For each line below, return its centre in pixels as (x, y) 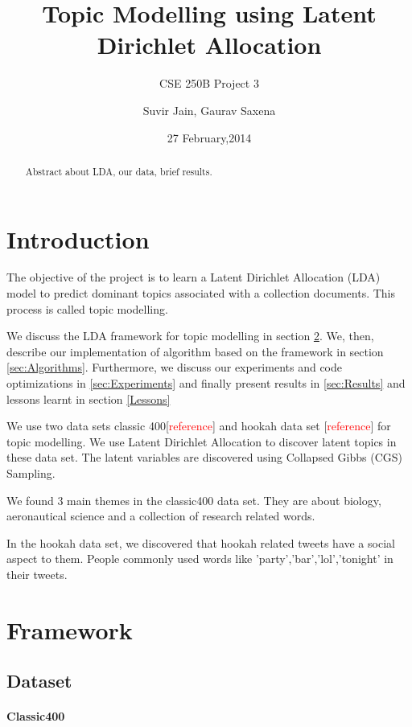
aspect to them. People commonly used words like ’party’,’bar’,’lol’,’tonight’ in (200, 559)
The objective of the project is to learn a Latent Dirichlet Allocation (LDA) (194, 277)
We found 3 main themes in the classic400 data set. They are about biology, (194, 500)
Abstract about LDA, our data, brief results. (119, 171)
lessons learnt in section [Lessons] (89, 398)
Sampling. (31, 473)
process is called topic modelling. (87, 308)
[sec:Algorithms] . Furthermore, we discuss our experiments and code (174, 367)
